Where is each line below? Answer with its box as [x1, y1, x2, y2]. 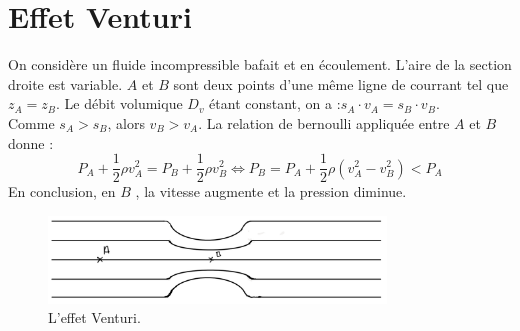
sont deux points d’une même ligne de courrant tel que [173, 73, 509, 94]
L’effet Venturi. [48, 307, 141, 328]
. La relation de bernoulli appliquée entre [198, 112, 450, 133]
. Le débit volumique [56, 93, 183, 114]
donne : [8, 132, 54, 153]
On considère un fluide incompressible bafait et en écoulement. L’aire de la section [8, 54, 512, 75]
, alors [107, 112, 145, 133]
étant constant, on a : [209, 93, 341, 114]
